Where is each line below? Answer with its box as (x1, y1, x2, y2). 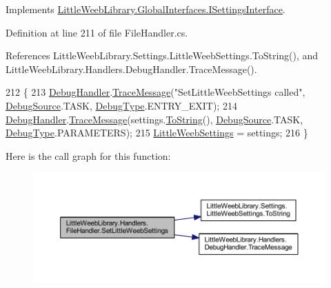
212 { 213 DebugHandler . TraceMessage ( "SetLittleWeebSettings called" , (6, 85, 305, 99)
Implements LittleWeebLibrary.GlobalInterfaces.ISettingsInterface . (6, 2, 285, 16)
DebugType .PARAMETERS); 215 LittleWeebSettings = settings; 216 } (6, 125, 308, 140)
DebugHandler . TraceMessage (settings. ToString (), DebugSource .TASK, (6, 112, 303, 126)
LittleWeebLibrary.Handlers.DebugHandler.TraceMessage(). (6, 61, 257, 76)
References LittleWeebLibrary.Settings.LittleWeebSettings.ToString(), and (6, 48, 319, 63)
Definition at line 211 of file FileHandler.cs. (6, 25, 188, 39)
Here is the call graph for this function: (6, 148, 171, 163)
